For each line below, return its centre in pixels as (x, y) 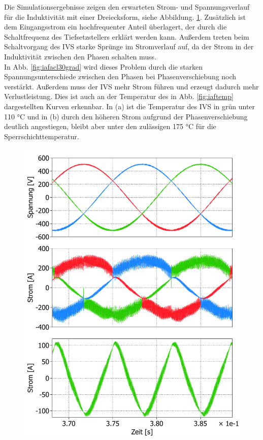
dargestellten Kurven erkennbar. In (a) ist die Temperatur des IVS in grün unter (130, 106)
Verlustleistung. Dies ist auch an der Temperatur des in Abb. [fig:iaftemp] (119, 96)
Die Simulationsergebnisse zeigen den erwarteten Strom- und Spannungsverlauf (127, 7)
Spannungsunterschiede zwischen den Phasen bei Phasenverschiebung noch (120, 76)
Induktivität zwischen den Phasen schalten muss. (80, 56)
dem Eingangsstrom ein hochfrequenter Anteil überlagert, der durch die (116, 27)
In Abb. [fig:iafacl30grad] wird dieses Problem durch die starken (104, 66)
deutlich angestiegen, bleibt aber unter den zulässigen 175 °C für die (110, 126)
